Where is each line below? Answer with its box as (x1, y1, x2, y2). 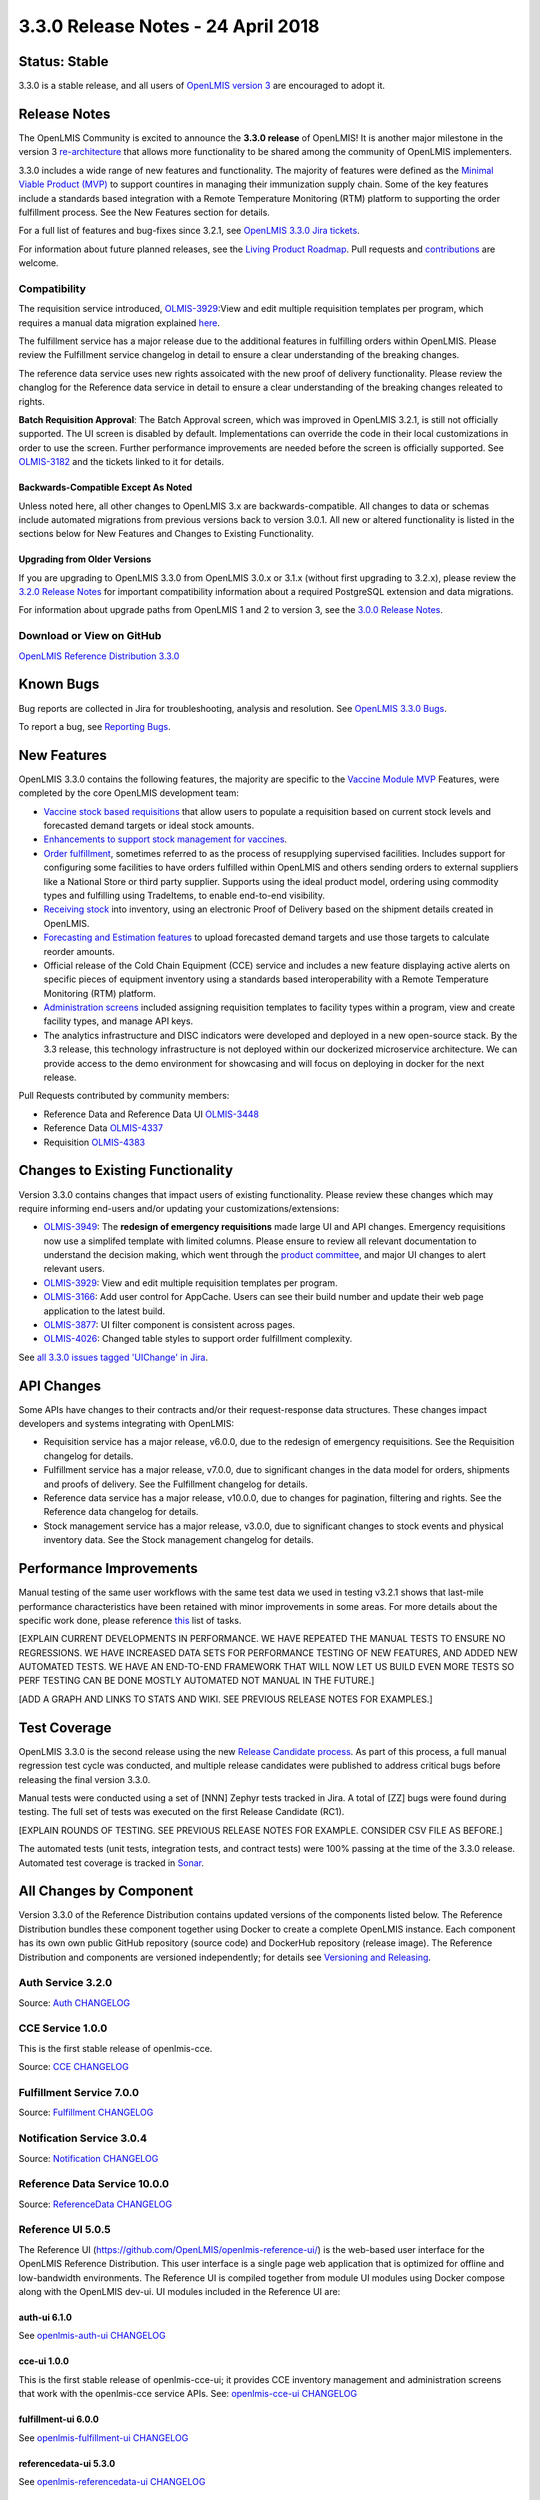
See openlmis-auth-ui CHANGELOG (18, 2330, 166, 2342)
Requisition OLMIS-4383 (43, 1136, 146, 1148)
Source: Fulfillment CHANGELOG (18, 2106, 154, 2119)
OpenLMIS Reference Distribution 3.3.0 (18, 650, 180, 662)
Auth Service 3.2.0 (18, 1976, 113, 1990)
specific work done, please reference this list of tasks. (18, 1614, 242, 1626)
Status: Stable (18, 53, 109, 70)
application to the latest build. (43, 1305, 166, 1317)
